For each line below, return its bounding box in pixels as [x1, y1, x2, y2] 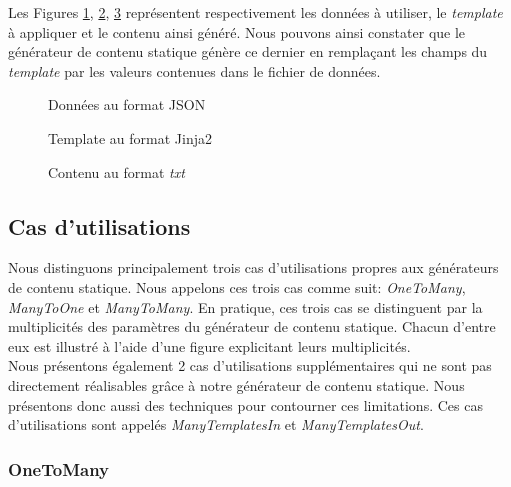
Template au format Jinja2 [48, 127, 212, 148]
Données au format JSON [48, 94, 206, 115]
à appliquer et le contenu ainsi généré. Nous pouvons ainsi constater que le [8, 21, 466, 42]
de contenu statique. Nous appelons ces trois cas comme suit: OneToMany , [8, 276, 466, 297]
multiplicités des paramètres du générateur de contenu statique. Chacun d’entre [8, 316, 496, 337]
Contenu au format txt [48, 161, 185, 182]
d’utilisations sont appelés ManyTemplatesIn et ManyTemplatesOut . [8, 414, 424, 435]
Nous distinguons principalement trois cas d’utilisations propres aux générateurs [8, 257, 499, 278]
